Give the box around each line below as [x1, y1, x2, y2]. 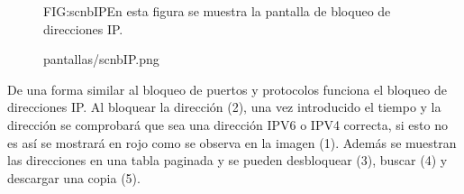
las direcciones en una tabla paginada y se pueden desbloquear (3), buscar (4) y [7, 151, 448, 170]
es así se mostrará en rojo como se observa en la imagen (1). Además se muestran [7, 133, 457, 152]
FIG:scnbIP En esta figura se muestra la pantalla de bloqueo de [43, 2, 391, 20]
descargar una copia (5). [7, 168, 141, 187]
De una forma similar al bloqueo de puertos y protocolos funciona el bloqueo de [7, 79, 447, 98]
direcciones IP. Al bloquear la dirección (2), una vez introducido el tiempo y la [7, 97, 441, 116]
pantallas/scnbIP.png [43, 50, 159, 69]
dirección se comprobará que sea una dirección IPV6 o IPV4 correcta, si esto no [7, 115, 448, 134]
